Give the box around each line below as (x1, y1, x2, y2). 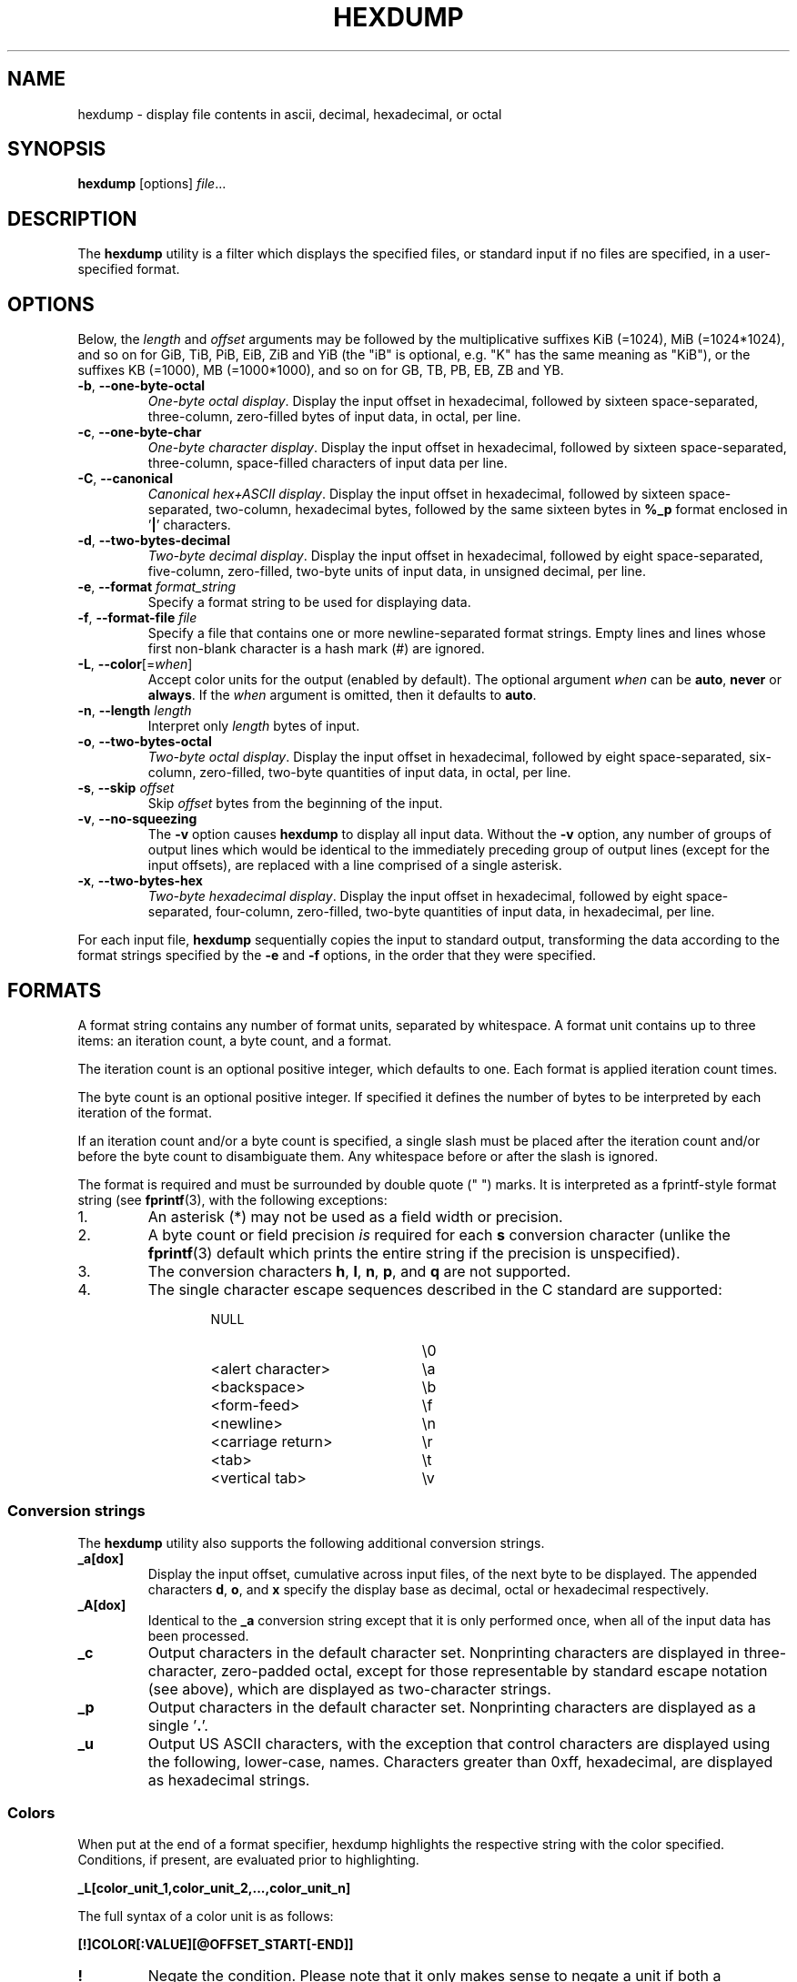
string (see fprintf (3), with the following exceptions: (77, 1191, 388, 1208)
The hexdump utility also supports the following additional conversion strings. (77, 1534, 545, 1551)
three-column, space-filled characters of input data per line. (147, 455, 508, 471)
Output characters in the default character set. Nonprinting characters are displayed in (147, 1643, 741, 1662)
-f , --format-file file (77, 610, 197, 626)
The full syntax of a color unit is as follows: (77, 1908, 334, 1925)
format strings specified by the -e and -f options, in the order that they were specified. (77, 947, 597, 964)
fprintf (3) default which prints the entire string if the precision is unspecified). (147, 1243, 681, 1262)
